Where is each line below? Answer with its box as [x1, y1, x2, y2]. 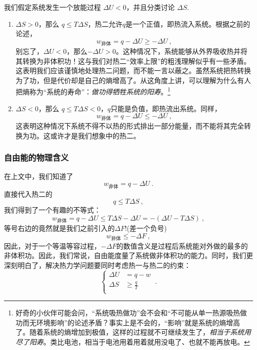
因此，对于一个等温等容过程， [4, 240, 101, 251]
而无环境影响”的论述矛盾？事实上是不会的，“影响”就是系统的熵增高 [22, 317, 240, 327]
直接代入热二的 [4, 188, 52, 199]
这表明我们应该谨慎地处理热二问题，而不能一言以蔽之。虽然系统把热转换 [15, 65, 251, 76]
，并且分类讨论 [126, 2, 175, 12]
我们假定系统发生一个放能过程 [4, 2, 101, 12]
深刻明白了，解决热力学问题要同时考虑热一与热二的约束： [4, 260, 191, 270]
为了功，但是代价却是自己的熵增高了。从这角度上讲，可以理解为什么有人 [15, 75, 251, 85]
